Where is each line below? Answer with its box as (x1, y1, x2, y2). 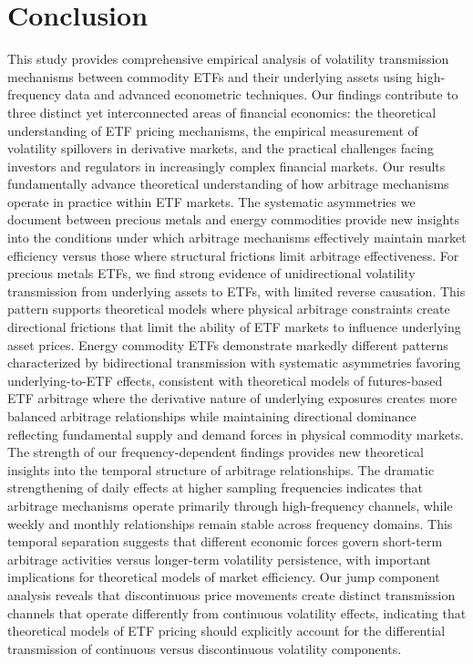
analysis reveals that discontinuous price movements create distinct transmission (7, 585, 456, 604)
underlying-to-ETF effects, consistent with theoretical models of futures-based (7, 370, 443, 389)
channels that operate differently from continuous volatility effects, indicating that (7, 603, 467, 622)
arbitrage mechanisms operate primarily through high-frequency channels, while (7, 495, 453, 514)
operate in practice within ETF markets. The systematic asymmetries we (7, 192, 416, 211)
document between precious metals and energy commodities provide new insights (7, 210, 459, 229)
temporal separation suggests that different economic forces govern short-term (7, 532, 443, 551)
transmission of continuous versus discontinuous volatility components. (7, 638, 402, 658)
